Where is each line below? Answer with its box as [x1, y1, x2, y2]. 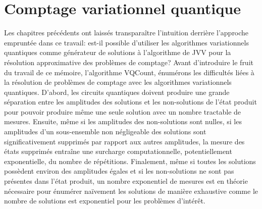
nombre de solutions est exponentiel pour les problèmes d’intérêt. [4, 195, 205, 206]
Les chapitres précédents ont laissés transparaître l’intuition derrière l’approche [4, 27, 249, 38]
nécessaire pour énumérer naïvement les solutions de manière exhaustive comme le [4, 185, 258, 196]
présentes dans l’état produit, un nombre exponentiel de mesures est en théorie [4, 176, 248, 186]
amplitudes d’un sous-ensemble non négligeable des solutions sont [4, 126, 206, 137]
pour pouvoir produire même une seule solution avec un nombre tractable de [4, 106, 241, 117]
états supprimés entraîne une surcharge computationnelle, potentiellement [4, 146, 232, 156]
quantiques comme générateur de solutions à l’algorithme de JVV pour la [4, 47, 231, 58]
